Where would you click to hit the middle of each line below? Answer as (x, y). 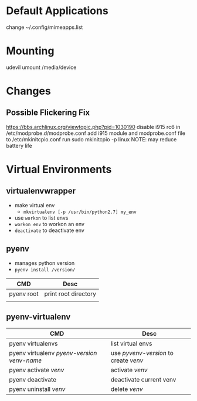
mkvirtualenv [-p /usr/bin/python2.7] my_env (80, 212)
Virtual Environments (59, 170)
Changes (28, 91)
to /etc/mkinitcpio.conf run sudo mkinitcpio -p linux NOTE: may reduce (91, 139)
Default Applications (57, 11)
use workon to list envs (41, 218)
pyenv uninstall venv (37, 389)
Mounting (30, 51)
